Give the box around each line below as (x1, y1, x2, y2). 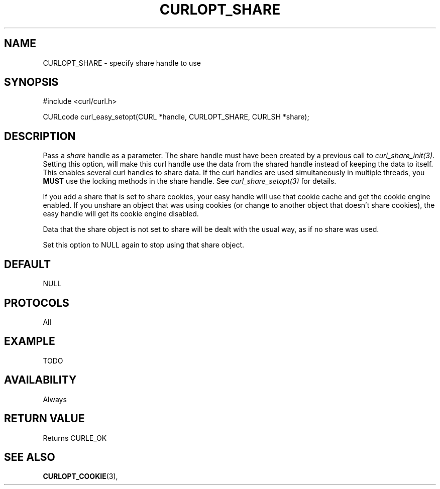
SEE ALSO (4, 450, 55, 463)
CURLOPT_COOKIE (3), (43, 472, 118, 481)
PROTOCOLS (4, 296, 69, 309)
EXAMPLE (4, 335, 55, 348)
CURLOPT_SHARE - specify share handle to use (43, 58, 201, 67)
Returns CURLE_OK (43, 433, 107, 442)
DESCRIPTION (4, 130, 76, 143)
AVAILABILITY (4, 374, 77, 387)
